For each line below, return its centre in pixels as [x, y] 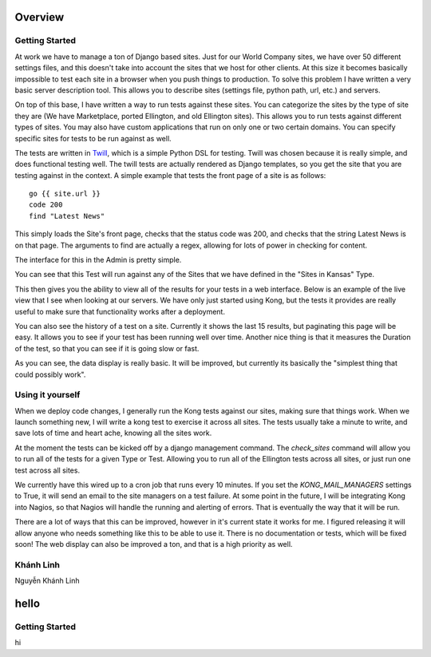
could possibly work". [50, 374]
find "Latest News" [67, 216]
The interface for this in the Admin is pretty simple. [98, 260]
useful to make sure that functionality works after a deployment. [120, 311]
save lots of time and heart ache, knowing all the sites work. [113, 433]
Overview [40, 17]
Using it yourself [47, 395]
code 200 [46, 205]
